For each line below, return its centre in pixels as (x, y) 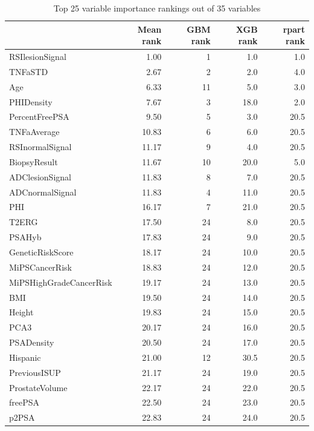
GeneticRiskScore (41, 252)
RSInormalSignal (40, 147)
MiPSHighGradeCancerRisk (61, 282)
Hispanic (25, 357)
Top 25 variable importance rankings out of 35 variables (157, 8)
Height (21, 312)
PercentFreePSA (39, 117)
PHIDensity (31, 101)
